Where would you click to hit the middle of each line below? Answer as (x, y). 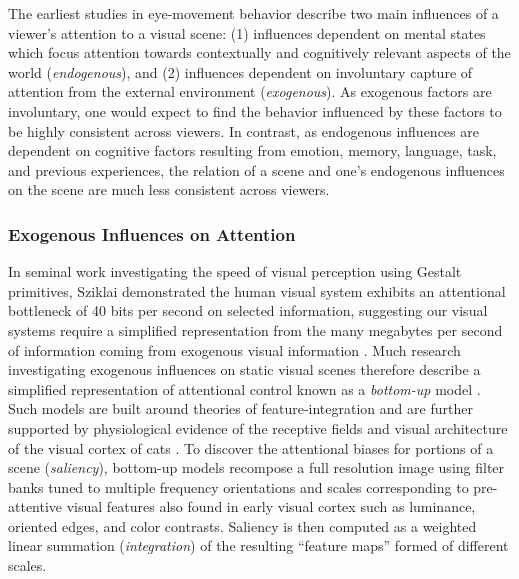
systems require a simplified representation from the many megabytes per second (255, 329)
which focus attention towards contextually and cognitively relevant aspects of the (259, 52)
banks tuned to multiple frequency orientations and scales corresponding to (238, 486)
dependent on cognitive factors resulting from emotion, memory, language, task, (252, 150)
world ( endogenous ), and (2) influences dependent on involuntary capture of (240, 71)
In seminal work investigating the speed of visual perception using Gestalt (235, 271)
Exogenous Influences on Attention (152, 233)
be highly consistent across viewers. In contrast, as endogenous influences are (243, 130)
